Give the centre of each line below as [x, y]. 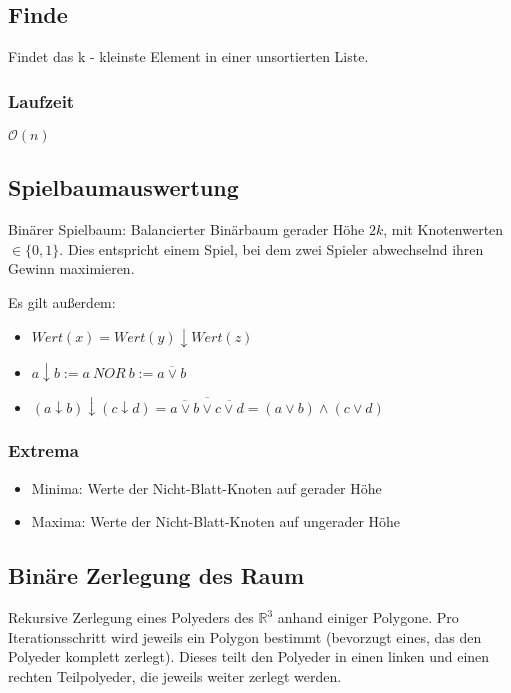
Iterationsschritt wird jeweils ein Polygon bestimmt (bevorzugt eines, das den [245, 636]
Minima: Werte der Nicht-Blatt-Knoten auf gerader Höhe [206, 487]
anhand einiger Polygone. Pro [368, 617]
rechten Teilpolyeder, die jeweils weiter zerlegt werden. [175, 675]
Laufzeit [41, 100]
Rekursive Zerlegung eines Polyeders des [131, 617]
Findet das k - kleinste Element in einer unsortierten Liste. [188, 56]
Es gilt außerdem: [62, 302]
